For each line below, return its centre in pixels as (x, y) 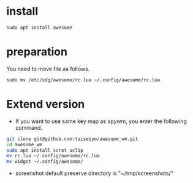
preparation (37, 52)
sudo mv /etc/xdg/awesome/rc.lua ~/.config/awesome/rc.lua (83, 80)
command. (29, 127)
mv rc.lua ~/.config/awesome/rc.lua (53, 156)
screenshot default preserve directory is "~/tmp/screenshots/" (94, 173)
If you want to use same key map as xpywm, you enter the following (101, 121)
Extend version (46, 104)
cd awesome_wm (25, 144)
